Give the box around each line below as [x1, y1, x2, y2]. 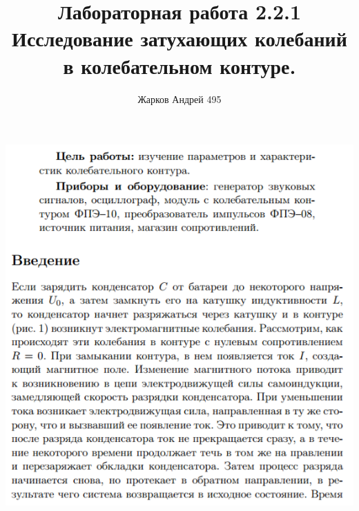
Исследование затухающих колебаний [12, 24, 347, 53]
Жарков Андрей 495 [137, 91, 222, 106]
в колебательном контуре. [63, 51, 296, 80]
